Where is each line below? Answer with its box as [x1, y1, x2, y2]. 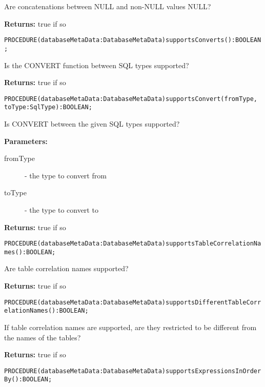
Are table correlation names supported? [4, 263, 129, 274]
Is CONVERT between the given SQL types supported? [4, 118, 180, 129]
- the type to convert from [25, 170, 107, 180]
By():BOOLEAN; [4, 376, 52, 383]
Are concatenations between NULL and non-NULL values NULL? [4, 1, 211, 11]
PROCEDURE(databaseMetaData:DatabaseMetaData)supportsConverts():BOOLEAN [4, 36, 261, 44]
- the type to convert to [25, 204, 98, 215]
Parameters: [4, 135, 48, 146]
